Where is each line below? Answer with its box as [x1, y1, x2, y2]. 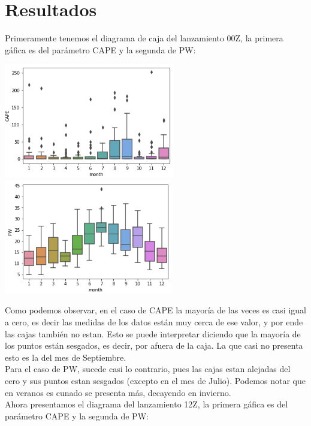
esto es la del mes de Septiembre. [5, 351, 126, 363]
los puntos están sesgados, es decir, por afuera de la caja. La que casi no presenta [5, 339, 303, 352]
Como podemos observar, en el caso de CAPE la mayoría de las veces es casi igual [5, 304, 306, 316]
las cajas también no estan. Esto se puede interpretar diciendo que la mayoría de [5, 327, 301, 340]
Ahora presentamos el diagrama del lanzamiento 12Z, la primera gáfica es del [5, 398, 288, 410]
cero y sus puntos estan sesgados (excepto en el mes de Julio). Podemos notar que [5, 374, 306, 386]
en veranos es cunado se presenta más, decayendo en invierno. [5, 386, 231, 398]
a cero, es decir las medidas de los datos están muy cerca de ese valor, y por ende [5, 316, 303, 328]
